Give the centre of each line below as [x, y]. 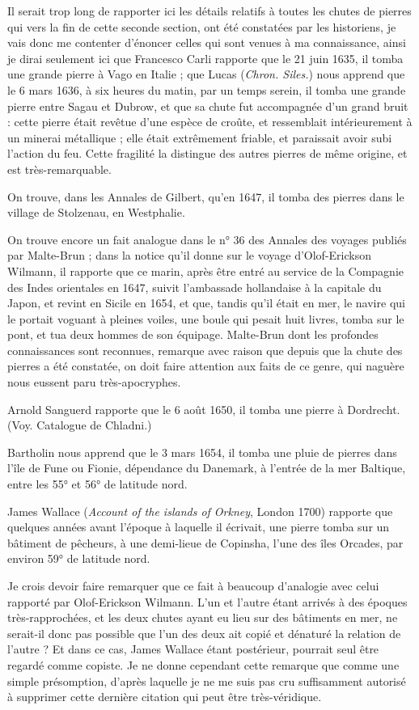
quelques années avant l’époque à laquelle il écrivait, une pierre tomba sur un [199, 527]
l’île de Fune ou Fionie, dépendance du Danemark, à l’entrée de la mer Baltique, [207, 468]
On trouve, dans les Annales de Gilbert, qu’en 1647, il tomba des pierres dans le [206, 196]
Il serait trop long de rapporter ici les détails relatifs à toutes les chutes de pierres [209, 11]
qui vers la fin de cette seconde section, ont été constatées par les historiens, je [202, 26]
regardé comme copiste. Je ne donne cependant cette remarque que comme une [203, 664]
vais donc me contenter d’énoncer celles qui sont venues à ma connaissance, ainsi [207, 42]
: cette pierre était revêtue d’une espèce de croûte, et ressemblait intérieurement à [210, 122]
